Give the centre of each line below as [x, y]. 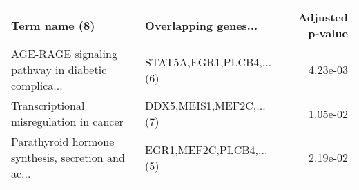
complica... [37, 85]
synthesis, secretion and [68, 157]
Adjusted [323, 17]
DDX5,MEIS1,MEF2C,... [205, 105]
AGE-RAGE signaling [64, 54]
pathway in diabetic [59, 69]
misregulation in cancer [67, 121]
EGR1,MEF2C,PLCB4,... [206, 149]
